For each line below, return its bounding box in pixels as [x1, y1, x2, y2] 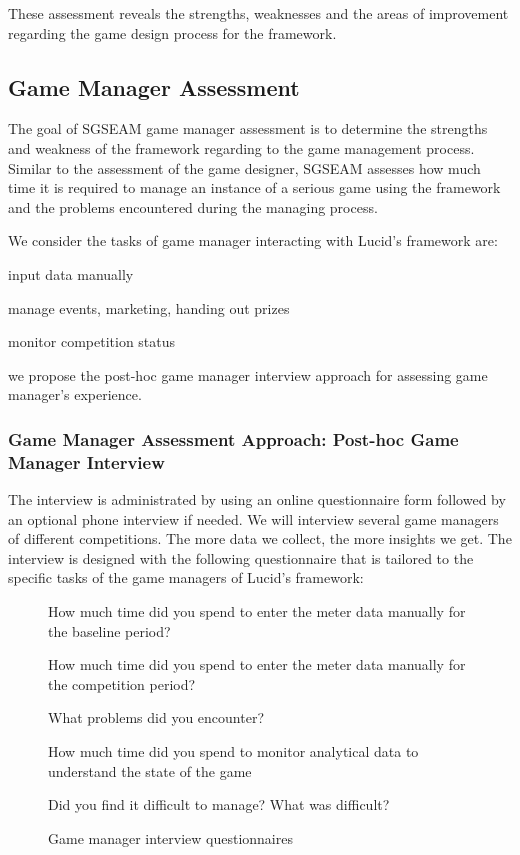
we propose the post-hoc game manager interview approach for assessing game [8, 364, 488, 385]
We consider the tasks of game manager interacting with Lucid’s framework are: [8, 230, 498, 251]
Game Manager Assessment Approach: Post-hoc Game [8, 426, 459, 451]
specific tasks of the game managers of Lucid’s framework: [8, 567, 364, 588]
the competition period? [48, 673, 196, 694]
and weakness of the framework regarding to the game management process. [8, 137, 475, 158]
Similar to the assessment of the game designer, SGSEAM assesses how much [8, 157, 481, 178]
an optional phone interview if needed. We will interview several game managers [8, 508, 499, 529]
